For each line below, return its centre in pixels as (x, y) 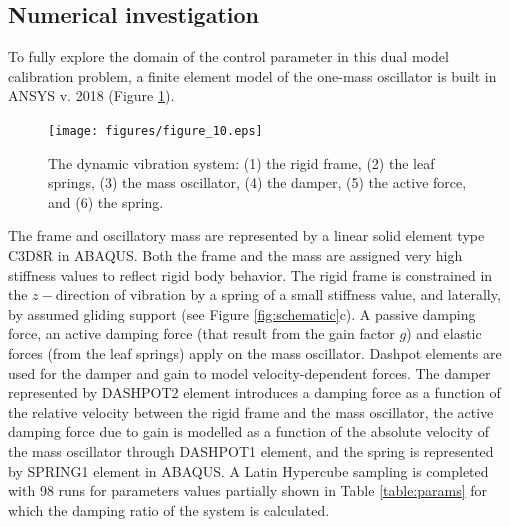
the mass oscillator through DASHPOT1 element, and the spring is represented (251, 450)
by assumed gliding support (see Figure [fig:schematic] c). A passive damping (242, 313)
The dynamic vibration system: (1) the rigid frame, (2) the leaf (241, 162)
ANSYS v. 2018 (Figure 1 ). (91, 95)
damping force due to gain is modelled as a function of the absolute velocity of (248, 431)
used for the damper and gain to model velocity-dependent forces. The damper (249, 372)
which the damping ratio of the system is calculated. (169, 509)
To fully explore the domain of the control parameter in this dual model (228, 56)
